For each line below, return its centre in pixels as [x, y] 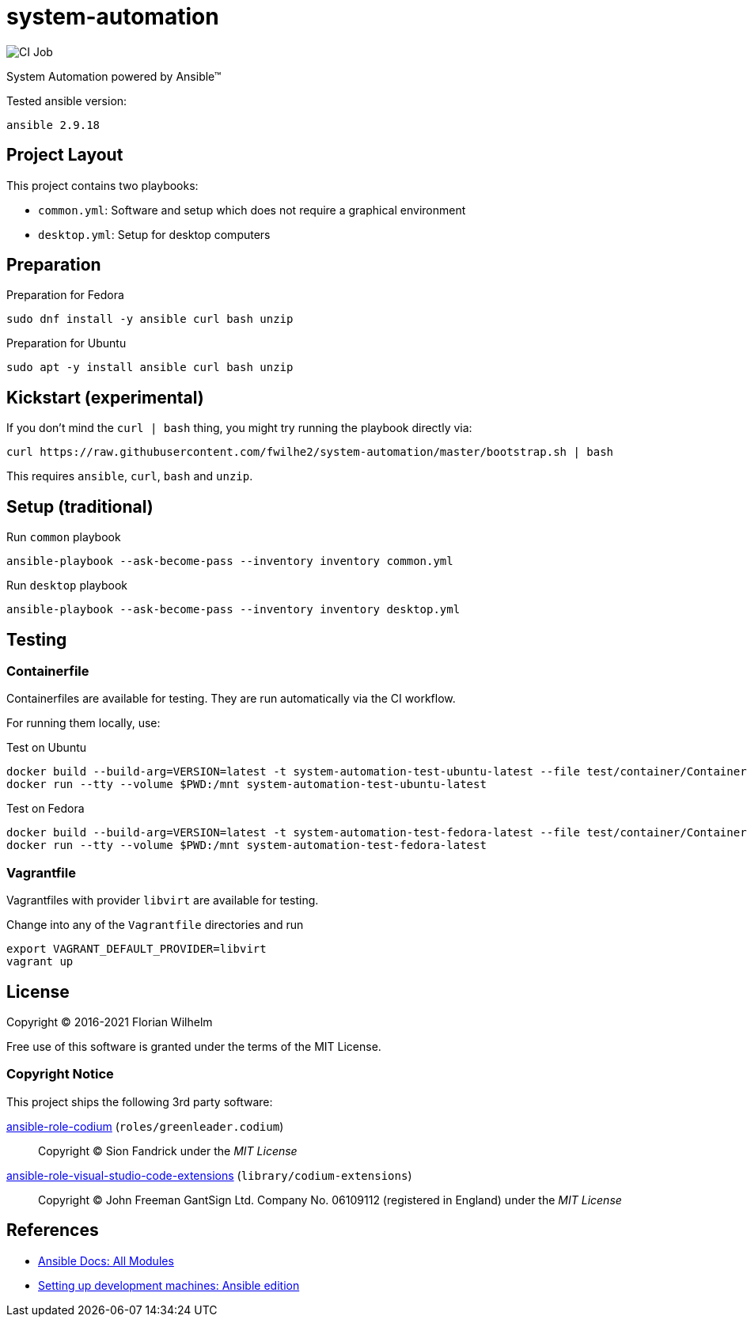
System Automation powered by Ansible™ [114, 76]
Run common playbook [64, 537]
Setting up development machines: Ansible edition [169, 1285]
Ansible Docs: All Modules [106, 1260]
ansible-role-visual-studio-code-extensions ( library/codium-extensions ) [209, 1175]
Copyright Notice [60, 1074]
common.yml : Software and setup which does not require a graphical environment [252, 210]
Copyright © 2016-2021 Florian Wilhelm [110, 1022]
